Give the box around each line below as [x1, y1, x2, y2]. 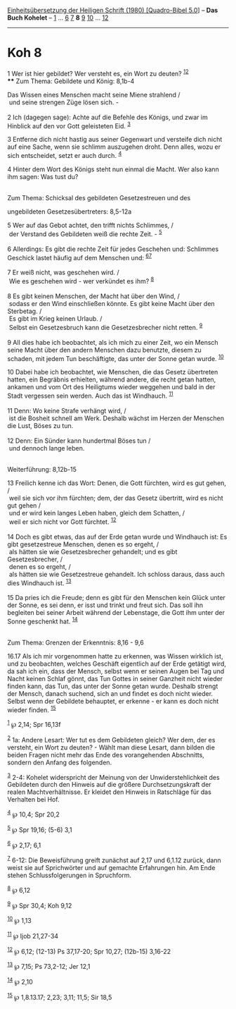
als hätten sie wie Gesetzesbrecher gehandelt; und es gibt [8, 547, 178, 556]
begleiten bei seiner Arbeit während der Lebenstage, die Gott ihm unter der [7, 609, 225, 617]
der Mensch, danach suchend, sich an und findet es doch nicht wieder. [7, 689, 213, 697]
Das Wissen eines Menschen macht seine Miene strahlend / [7, 90, 181, 99]
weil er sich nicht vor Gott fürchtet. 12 [8, 516, 117, 526]
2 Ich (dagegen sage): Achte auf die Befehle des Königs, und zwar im [7, 113, 209, 121]
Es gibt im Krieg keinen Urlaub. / [8, 314, 103, 323]
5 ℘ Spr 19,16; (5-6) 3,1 [7, 824, 72, 834]
